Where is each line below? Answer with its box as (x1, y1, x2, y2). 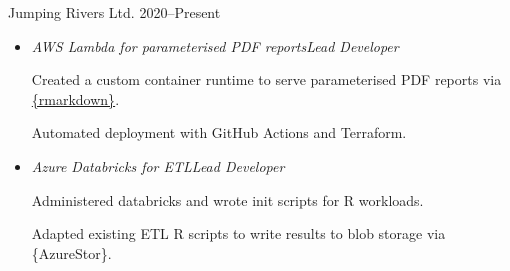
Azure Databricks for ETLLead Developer (31, 155, 285, 176)
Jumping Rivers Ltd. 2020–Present (8, 2, 221, 22)
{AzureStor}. (31, 242, 112, 263)
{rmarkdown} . (31, 88, 120, 109)
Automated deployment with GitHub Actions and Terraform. (31, 122, 407, 143)
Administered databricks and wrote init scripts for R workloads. (31, 189, 424, 210)
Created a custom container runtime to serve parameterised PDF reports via (31, 69, 502, 90)
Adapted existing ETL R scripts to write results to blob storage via (31, 223, 446, 244)
